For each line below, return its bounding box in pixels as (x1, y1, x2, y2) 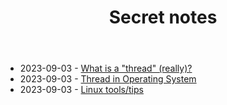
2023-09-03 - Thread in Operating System (19, 73, 197, 85)
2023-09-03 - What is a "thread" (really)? (19, 62, 193, 75)
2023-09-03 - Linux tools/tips (19, 84, 144, 96)
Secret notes (108, 6, 218, 29)
